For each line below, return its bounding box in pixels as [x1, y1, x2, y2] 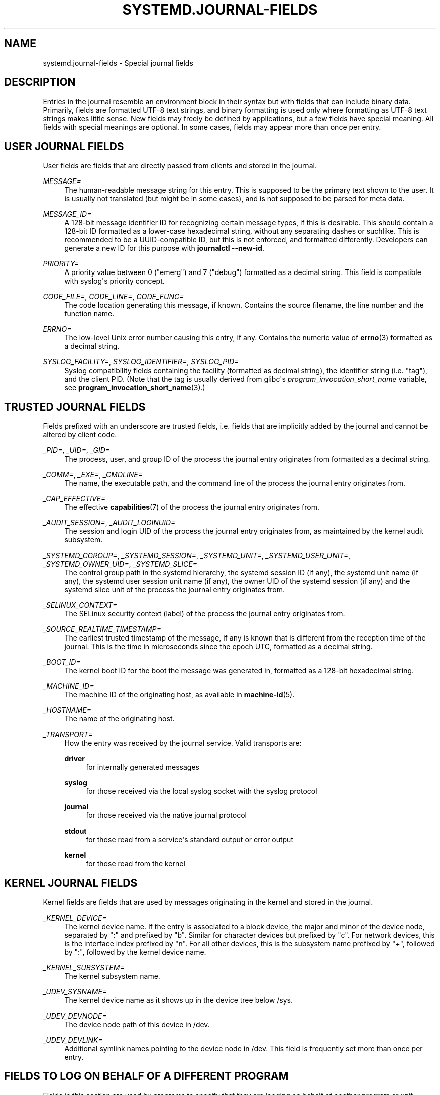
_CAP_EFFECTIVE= [43, 494, 106, 503]
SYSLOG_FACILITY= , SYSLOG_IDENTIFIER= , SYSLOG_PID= [43, 357, 239, 367]
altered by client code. [43, 430, 117, 439]
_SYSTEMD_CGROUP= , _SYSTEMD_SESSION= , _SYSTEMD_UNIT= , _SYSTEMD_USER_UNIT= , [43, 551, 351, 560]
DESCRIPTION [4, 76, 76, 89]
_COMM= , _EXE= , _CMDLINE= [43, 470, 143, 479]
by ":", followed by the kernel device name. [64, 947, 206, 956]
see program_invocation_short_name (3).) [64, 383, 205, 392]
